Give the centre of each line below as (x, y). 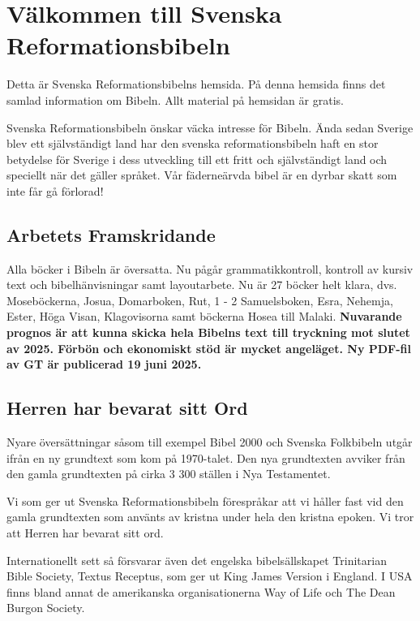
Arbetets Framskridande (111, 234)
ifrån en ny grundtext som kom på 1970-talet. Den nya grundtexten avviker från (206, 457)
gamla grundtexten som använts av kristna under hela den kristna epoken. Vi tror (210, 517)
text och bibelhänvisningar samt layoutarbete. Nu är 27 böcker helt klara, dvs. (202, 285)
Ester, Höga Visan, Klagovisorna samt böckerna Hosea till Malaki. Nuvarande (204, 316)
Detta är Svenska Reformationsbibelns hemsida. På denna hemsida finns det (196, 84)
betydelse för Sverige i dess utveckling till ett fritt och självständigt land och (197, 159)
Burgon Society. (46, 608)
